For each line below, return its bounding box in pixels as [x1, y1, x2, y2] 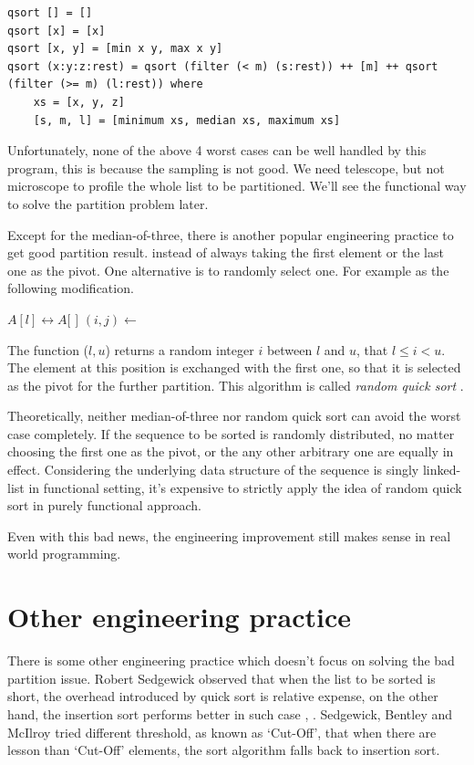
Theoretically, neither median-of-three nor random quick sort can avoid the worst [7, 406, 461, 425]
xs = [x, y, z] [33, 95, 125, 109]
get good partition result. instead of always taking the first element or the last [7, 243, 444, 262]
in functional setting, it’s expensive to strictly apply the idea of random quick [28, 477, 462, 497]
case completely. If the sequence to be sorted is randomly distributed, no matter [7, 424, 455, 443]
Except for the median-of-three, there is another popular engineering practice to [7, 225, 454, 244]
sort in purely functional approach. [7, 496, 201, 515]
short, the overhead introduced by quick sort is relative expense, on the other [7, 686, 438, 706]
